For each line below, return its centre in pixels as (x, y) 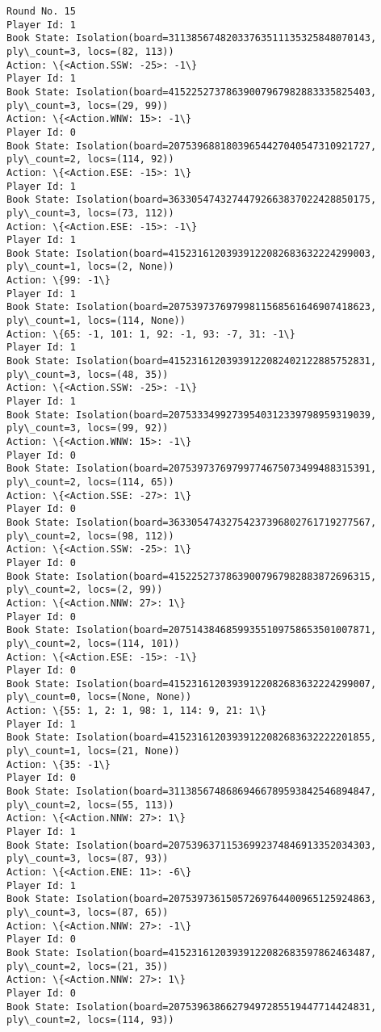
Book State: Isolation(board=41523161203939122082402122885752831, (192, 361)
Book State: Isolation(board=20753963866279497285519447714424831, (192, 1007)
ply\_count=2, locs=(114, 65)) (90, 482)
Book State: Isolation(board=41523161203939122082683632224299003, (192, 253)
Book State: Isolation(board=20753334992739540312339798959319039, (192, 415)
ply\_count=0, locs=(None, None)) (99, 697)
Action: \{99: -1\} (59, 281)
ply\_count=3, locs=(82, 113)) (90, 51)
